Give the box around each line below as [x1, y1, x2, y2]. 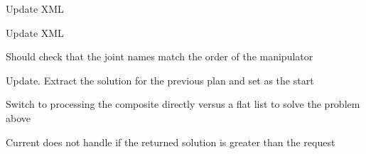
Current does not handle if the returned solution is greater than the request [6, 134, 335, 149]
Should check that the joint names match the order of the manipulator [6, 49, 313, 64]
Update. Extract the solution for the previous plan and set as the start [6, 72, 314, 87]
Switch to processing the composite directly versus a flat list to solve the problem [6, 97, 360, 111]
